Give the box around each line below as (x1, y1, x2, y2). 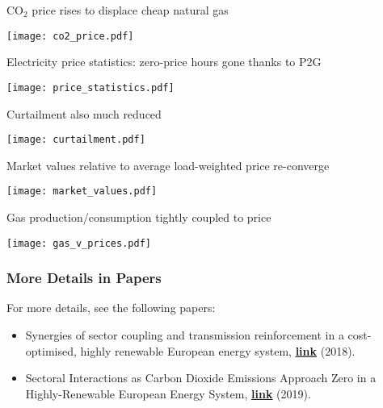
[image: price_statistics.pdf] (6, 81, 175, 94)
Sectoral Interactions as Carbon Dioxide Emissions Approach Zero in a (25, 369, 377, 386)
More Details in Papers (6, 268, 162, 288)
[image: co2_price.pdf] (6, 30, 134, 42)
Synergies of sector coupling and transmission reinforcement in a (25, 327, 344, 343)
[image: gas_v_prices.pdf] (6, 237, 151, 249)
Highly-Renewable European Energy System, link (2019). (25, 385, 311, 402)
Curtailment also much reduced (6, 105, 162, 122)
